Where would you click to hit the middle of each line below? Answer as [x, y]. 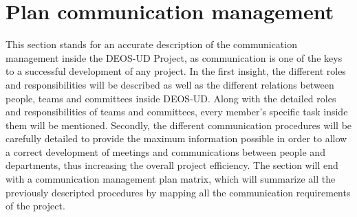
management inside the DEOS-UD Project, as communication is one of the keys [174, 57]
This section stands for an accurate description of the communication [151, 44]
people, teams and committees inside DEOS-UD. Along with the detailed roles [171, 98]
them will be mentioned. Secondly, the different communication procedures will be [179, 125]
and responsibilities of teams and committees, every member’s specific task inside [177, 112]
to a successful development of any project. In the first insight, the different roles [176, 71]
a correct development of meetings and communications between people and [165, 151]
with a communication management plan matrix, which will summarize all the [171, 179]
